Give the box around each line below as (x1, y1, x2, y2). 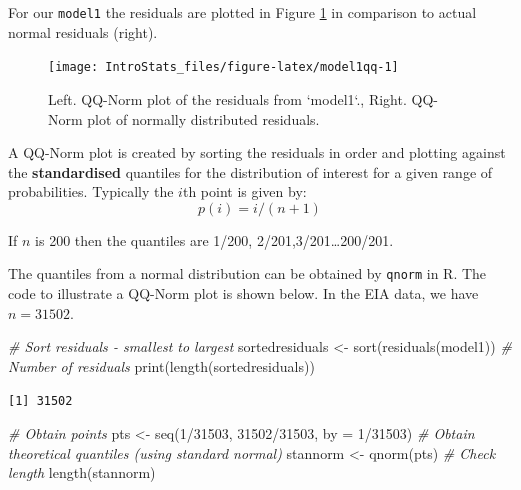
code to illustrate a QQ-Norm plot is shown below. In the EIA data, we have (8, 283, 479, 304)
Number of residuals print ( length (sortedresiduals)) (8, 355, 315, 376)
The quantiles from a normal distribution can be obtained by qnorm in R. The (8, 263, 487, 284)
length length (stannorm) (8, 462, 156, 483)
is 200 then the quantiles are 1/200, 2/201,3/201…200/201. (35, 229, 394, 250)
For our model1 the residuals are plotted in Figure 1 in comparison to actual (8, 2, 477, 22)
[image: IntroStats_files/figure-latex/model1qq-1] (48, 60, 399, 75)
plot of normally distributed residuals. (87, 108, 320, 129)
